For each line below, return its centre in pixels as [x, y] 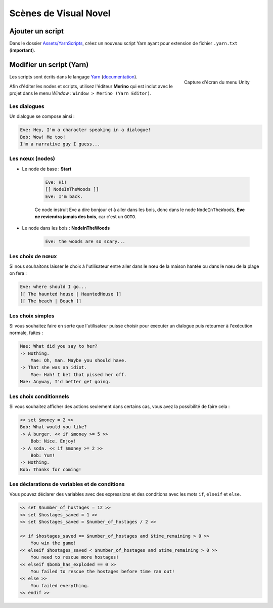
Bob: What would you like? [53, 427]
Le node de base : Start [47, 169]
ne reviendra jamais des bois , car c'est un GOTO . [85, 216]
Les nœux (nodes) [32, 158]
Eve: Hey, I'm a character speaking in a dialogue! [85, 130]
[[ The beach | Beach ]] [51, 301]
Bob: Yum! [43, 455]
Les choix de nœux [33, 256]
